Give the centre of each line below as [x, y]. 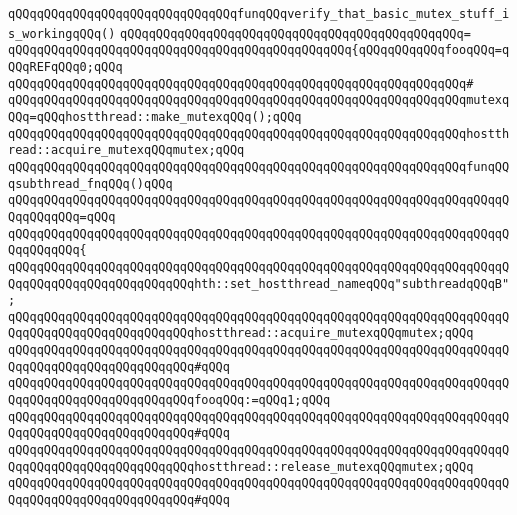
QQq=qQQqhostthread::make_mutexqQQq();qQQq [155, 116]
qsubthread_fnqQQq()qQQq [90, 183]
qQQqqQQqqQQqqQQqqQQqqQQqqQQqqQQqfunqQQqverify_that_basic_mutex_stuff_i [259, 14]
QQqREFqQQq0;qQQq [65, 66]
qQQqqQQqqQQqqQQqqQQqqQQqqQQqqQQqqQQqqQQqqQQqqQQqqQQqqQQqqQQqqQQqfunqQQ [259, 166]
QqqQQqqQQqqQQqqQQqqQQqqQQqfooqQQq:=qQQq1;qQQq [169, 400]
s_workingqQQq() [62, 33]
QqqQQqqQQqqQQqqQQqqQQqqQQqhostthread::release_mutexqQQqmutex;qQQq [241, 466]
